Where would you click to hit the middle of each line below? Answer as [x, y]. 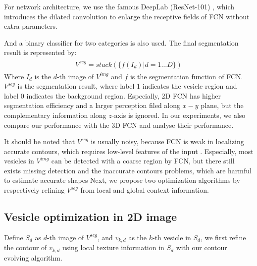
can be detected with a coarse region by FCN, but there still [143, 161]
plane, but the [222, 105]
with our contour [202, 247]
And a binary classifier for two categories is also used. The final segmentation [121, 42]
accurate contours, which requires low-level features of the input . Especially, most [129, 151]
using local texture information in [113, 247]
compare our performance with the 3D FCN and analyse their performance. [119, 125]
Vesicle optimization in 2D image [91, 217]
